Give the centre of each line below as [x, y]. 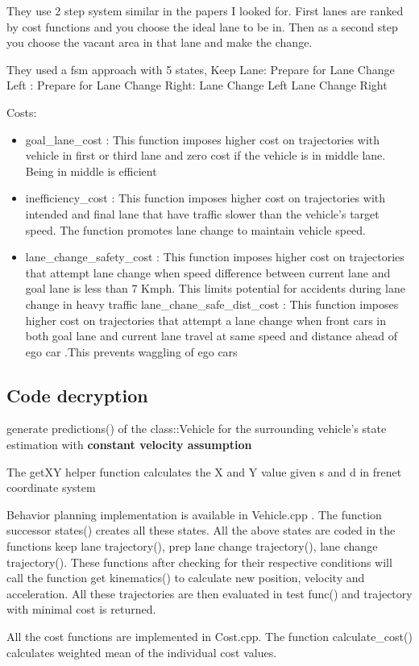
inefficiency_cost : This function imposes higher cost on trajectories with [205, 198]
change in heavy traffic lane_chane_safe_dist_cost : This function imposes [212, 304]
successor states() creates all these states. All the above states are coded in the [201, 530]
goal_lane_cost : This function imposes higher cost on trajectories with [203, 139]
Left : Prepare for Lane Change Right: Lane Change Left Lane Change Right [197, 85]
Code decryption [77, 395]
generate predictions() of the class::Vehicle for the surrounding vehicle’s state [197, 429]
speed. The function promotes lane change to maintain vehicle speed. [195, 229]
